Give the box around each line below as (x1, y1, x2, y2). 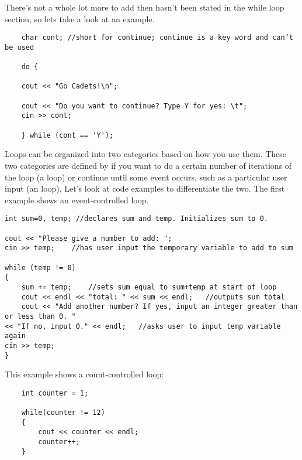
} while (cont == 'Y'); (21, 131, 114, 139)
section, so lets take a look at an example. (5, 12, 155, 25)
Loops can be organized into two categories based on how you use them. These (5, 148, 287, 160)
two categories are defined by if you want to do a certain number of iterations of (5, 159, 292, 171)
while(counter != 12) (21, 408, 105, 417)
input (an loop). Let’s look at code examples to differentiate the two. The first (5, 182, 285, 195)
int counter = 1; (21, 389, 89, 397)
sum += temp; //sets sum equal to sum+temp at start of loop (21, 282, 277, 291)
